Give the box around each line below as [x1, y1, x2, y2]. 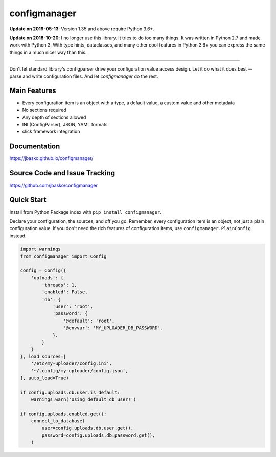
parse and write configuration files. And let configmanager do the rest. [9, 73, 158, 79]
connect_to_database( [31, 418, 85, 424]
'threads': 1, [41, 282, 77, 288]
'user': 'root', [52, 303, 94, 309]
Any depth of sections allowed [22, 114, 86, 120]
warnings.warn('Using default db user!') [31, 397, 136, 402]
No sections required [22, 107, 66, 113]
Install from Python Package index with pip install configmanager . [9, 209, 162, 215]
